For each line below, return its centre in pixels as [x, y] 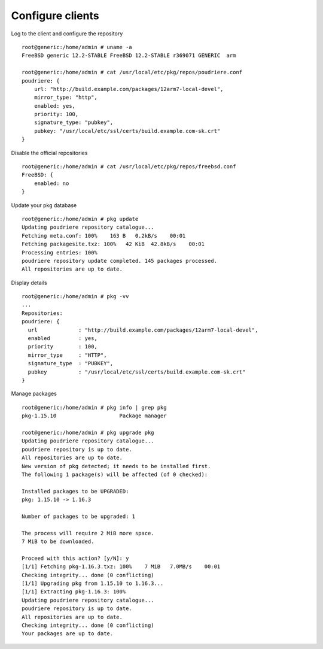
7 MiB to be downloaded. [58, 542]
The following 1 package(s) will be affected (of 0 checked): [115, 474]
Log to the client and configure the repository [67, 34]
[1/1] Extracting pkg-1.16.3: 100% [74, 592]
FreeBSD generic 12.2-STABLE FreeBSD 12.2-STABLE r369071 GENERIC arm [129, 56]
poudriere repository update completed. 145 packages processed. [120, 261]
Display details [29, 283]
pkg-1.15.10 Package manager [94, 416]
